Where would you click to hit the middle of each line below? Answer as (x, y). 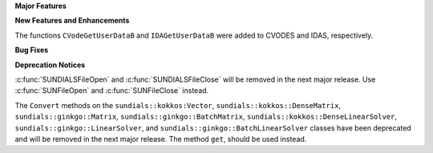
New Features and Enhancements (72, 21)
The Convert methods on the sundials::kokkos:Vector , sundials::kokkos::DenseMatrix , (178, 105)
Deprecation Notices (50, 65)
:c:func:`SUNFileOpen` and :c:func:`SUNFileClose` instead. (112, 91)
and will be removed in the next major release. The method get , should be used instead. (161, 139)
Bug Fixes (32, 50)
